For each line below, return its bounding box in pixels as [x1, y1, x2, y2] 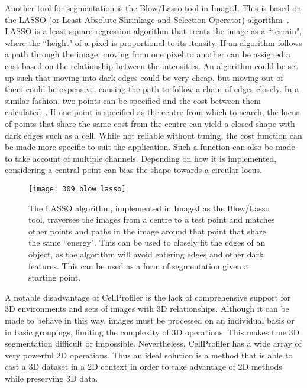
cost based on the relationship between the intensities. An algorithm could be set [5, 59, 298, 71]
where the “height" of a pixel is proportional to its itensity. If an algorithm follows [5, 36, 302, 48]
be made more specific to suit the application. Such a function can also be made [5, 141, 295, 153]
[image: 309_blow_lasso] [28, 184, 126, 193]
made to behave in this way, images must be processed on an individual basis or [5, 314, 295, 326]
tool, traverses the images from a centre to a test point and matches [28, 213, 275, 226]
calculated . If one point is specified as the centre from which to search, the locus [5, 106, 300, 118]
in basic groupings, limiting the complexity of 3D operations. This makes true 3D [5, 325, 300, 338]
